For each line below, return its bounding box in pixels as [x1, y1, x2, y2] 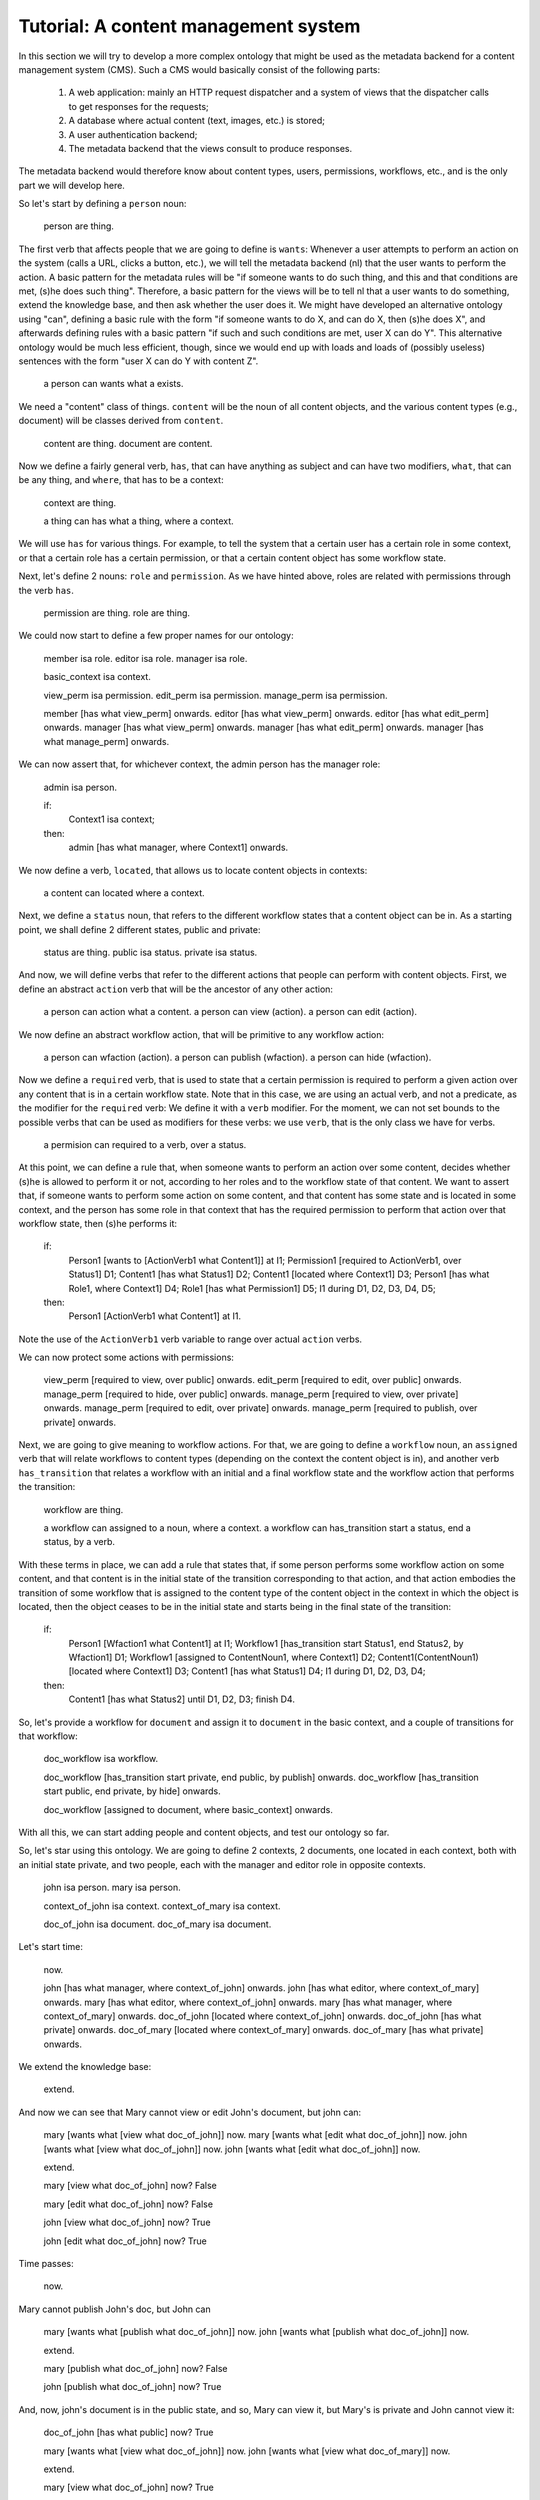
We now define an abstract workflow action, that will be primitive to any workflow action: [18, 1028, 385, 1040]
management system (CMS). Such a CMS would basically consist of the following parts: [18, 63, 381, 75]
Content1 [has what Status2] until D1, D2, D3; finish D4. [68, 1693, 295, 1705]
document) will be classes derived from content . [18, 415, 224, 427]
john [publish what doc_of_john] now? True [43, 2381, 222, 2393]
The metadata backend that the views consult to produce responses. [68, 142, 353, 154]
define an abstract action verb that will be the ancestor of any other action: [18, 983, 334, 995]
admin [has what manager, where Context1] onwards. [68, 841, 289, 854]
